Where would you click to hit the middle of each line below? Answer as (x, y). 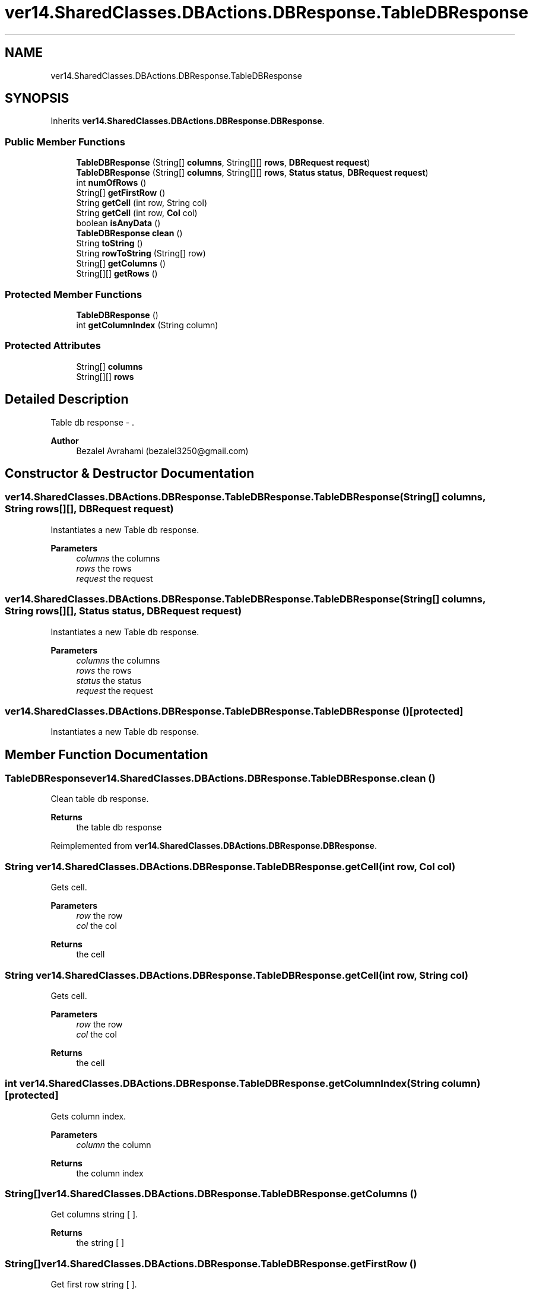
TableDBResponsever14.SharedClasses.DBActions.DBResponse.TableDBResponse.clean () (220, 778)
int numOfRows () (111, 183)
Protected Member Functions (74, 294)
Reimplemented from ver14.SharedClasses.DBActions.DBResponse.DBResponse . (214, 846)
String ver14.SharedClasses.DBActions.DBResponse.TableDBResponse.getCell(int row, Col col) (230, 866)
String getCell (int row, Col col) (137, 213)
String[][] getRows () (117, 274)
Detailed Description (67, 399)
